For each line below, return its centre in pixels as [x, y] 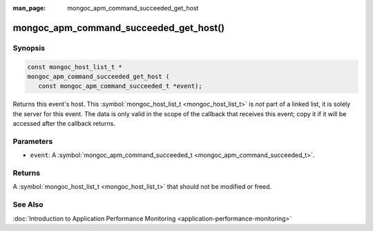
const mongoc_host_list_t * [75, 67]
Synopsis [29, 48]
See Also [28, 205]
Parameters [33, 141]
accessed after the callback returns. [64, 124]
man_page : [29, 8]
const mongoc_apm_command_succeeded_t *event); [121, 86]
